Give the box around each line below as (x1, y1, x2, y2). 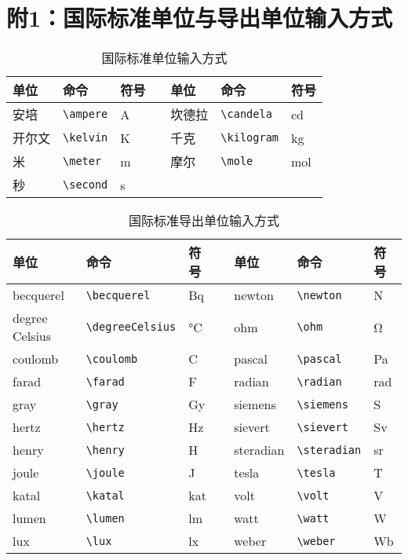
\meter (63, 155, 102, 168)
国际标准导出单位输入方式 (128, 211, 279, 230)
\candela (220, 108, 272, 121)
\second (63, 178, 108, 192)
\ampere (63, 108, 108, 121)
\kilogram (220, 131, 279, 145)
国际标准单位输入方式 (101, 49, 228, 68)
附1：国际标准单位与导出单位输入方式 (6, 2, 393, 34)
